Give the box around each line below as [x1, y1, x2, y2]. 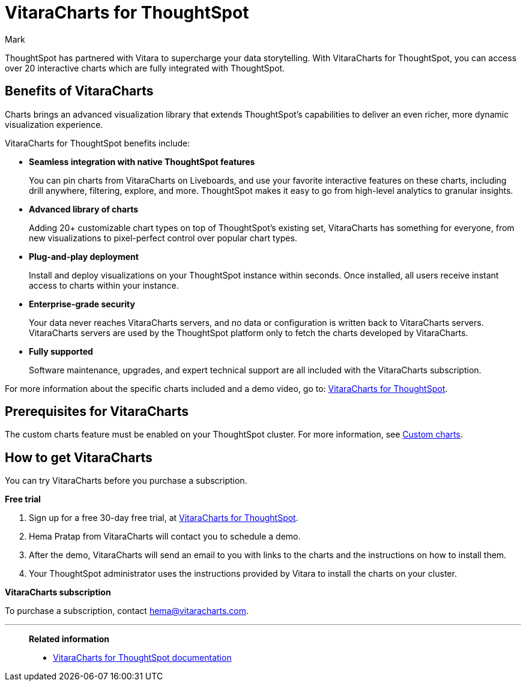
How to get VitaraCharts [5, 450, 153, 465]
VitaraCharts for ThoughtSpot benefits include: [5, 137, 190, 148]
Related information [29, 634, 110, 645]
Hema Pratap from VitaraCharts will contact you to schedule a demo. [29, 531, 301, 542]
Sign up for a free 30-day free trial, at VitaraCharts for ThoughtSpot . [29, 513, 298, 523]
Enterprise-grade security [29, 298, 135, 309]
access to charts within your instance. [29, 280, 179, 290]
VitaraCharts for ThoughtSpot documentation [53, 652, 232, 663]
